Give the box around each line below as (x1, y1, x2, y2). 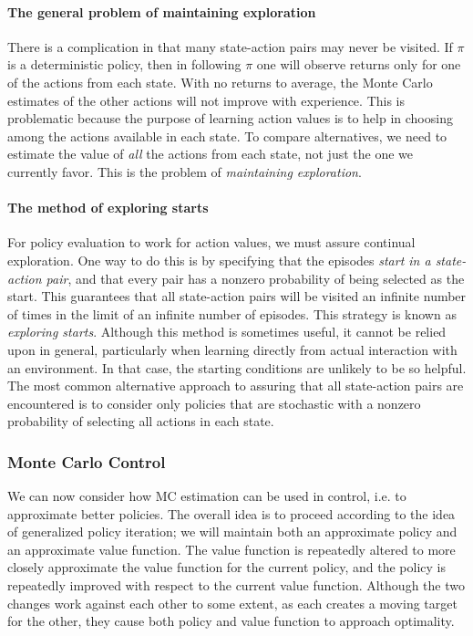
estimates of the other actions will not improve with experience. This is (7, 90, 406, 109)
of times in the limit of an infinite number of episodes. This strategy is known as (7, 304, 457, 323)
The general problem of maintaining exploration (7, 2, 316, 21)
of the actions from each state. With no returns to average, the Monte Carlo (7, 72, 433, 91)
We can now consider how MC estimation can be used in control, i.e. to (7, 486, 406, 506)
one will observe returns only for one (256, 55, 461, 74)
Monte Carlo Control (7, 450, 166, 473)
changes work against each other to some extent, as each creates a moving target (7, 593, 458, 612)
